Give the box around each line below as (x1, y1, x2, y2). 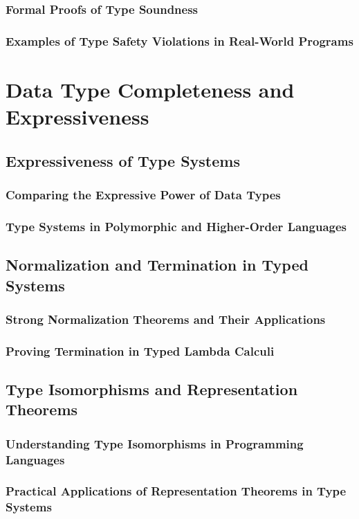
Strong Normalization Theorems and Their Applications (6, 310, 326, 327)
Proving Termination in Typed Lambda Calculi (6, 342, 275, 359)
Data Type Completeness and (6, 75, 295, 103)
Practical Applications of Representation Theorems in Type (6, 482, 347, 500)
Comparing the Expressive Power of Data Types (6, 185, 281, 203)
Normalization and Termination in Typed (6, 254, 309, 275)
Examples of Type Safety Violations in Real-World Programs (6, 32, 353, 49)
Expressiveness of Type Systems (6, 149, 240, 171)
